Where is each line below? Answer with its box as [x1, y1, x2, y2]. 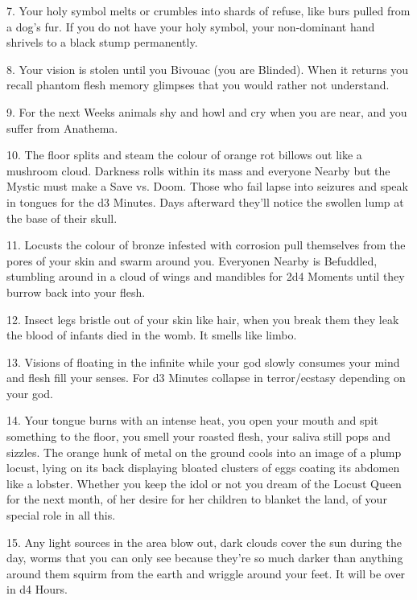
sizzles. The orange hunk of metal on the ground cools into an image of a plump [6, 443, 402, 460]
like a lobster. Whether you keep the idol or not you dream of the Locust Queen [6, 475, 402, 491]
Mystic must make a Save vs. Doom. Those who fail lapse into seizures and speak [6, 178, 408, 195]
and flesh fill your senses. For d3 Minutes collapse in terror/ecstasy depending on [6, 369, 406, 386]
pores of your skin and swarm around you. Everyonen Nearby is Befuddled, [6, 252, 378, 269]
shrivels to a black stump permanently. [6, 34, 198, 51]
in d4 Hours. [6, 581, 68, 598]
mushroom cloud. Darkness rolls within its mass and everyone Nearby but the [6, 162, 390, 179]
